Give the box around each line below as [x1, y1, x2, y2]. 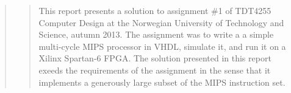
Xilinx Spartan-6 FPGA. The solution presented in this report [38, 52, 271, 64]
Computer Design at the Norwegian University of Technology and [38, 16, 284, 29]
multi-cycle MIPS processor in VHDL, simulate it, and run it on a [38, 40, 286, 52]
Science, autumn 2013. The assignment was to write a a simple [38, 28, 274, 41]
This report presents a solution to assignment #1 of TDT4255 [38, 4, 271, 16]
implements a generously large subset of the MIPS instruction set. [38, 75, 286, 88]
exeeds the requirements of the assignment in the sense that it [38, 63, 271, 76]
